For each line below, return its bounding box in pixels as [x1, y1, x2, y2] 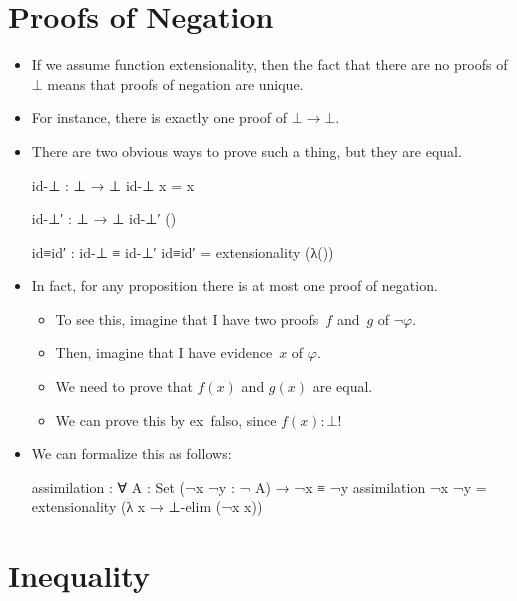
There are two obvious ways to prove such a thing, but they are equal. [31, 140, 462, 161]
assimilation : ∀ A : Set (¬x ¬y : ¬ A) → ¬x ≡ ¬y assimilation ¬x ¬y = [31, 476, 487, 497]
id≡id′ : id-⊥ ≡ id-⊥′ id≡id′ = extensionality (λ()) [31, 241, 334, 262]
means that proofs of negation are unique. [47, 73, 304, 94]
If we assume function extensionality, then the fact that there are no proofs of [31, 54, 508, 75]
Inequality [8, 555, 150, 596]
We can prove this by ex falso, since [55, 409, 277, 430]
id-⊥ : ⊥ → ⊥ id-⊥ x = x [31, 174, 195, 195]
